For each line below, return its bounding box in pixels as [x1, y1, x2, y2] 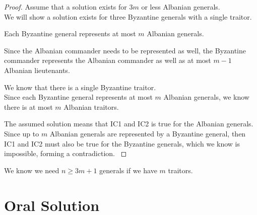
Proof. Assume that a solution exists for [4, 2, 127, 12]
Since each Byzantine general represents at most [4, 92, 153, 102]
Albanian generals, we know [163, 92, 249, 102]
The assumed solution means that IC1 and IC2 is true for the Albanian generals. [4, 118, 253, 129]
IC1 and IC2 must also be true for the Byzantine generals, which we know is [4, 138, 240, 149]
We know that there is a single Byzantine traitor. [4, 82, 156, 92]
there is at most [4, 101, 53, 112]
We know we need [4, 165, 59, 175]
